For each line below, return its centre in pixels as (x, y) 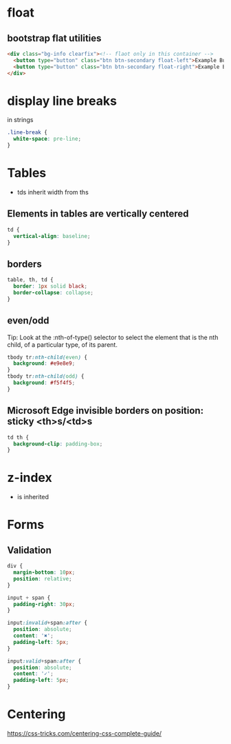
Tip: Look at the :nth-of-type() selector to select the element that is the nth (113, 337)
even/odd (28, 321)
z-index (30, 478)
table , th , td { (30, 280)
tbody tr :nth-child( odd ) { (46, 376)
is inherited (33, 497)
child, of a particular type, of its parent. (63, 344)
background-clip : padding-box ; (58, 444)
